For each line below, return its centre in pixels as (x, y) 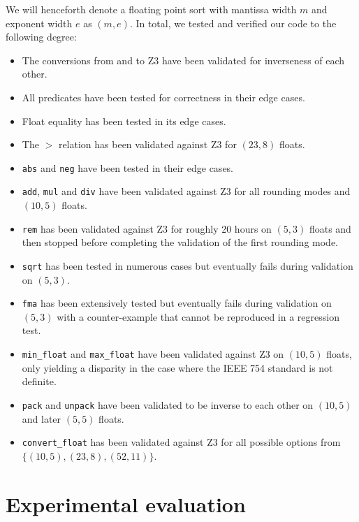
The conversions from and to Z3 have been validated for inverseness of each (183, 60)
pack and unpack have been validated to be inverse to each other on (168, 404)
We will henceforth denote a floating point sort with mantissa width (151, 9)
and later (42, 418)
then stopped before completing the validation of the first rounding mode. (180, 242)
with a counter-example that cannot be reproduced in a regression (198, 316)
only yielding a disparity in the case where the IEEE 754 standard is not (177, 367)
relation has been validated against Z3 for (147, 144)
